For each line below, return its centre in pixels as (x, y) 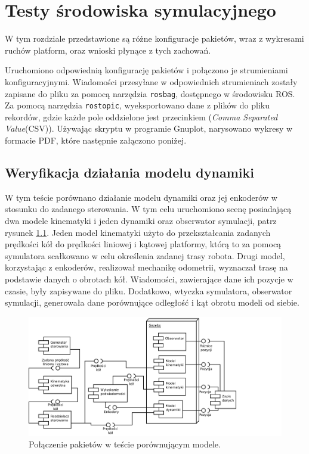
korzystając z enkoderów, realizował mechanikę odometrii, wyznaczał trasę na (146, 267)
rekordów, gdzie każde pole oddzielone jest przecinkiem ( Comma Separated (141, 116)
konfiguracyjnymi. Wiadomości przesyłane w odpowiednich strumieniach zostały (151, 81)
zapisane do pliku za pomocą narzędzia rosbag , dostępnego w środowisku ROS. (150, 93)
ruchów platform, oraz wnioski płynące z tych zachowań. (108, 50)
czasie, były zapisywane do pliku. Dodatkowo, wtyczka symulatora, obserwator (149, 290)
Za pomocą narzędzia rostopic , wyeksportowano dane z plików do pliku (137, 105)
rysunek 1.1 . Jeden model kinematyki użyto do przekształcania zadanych (138, 232)
